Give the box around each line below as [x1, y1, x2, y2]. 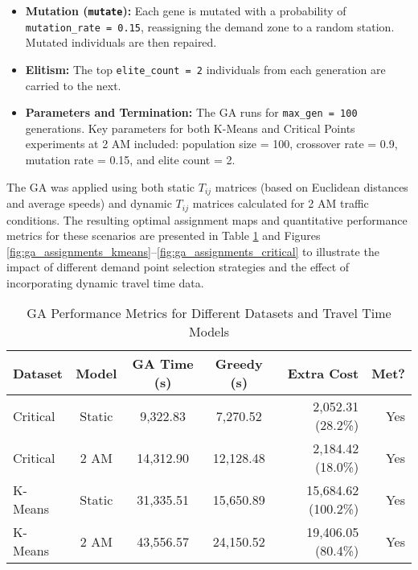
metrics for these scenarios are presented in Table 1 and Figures [6, 227, 321, 244]
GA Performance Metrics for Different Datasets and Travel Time [27, 304, 391, 323]
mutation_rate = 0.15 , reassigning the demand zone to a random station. [25, 18, 395, 35]
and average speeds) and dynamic [6, 195, 172, 212]
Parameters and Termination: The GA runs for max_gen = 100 [25, 104, 358, 121]
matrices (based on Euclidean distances [215, 178, 408, 195]
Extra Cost [287, 363, 359, 382]
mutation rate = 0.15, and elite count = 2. [25, 151, 236, 167]
